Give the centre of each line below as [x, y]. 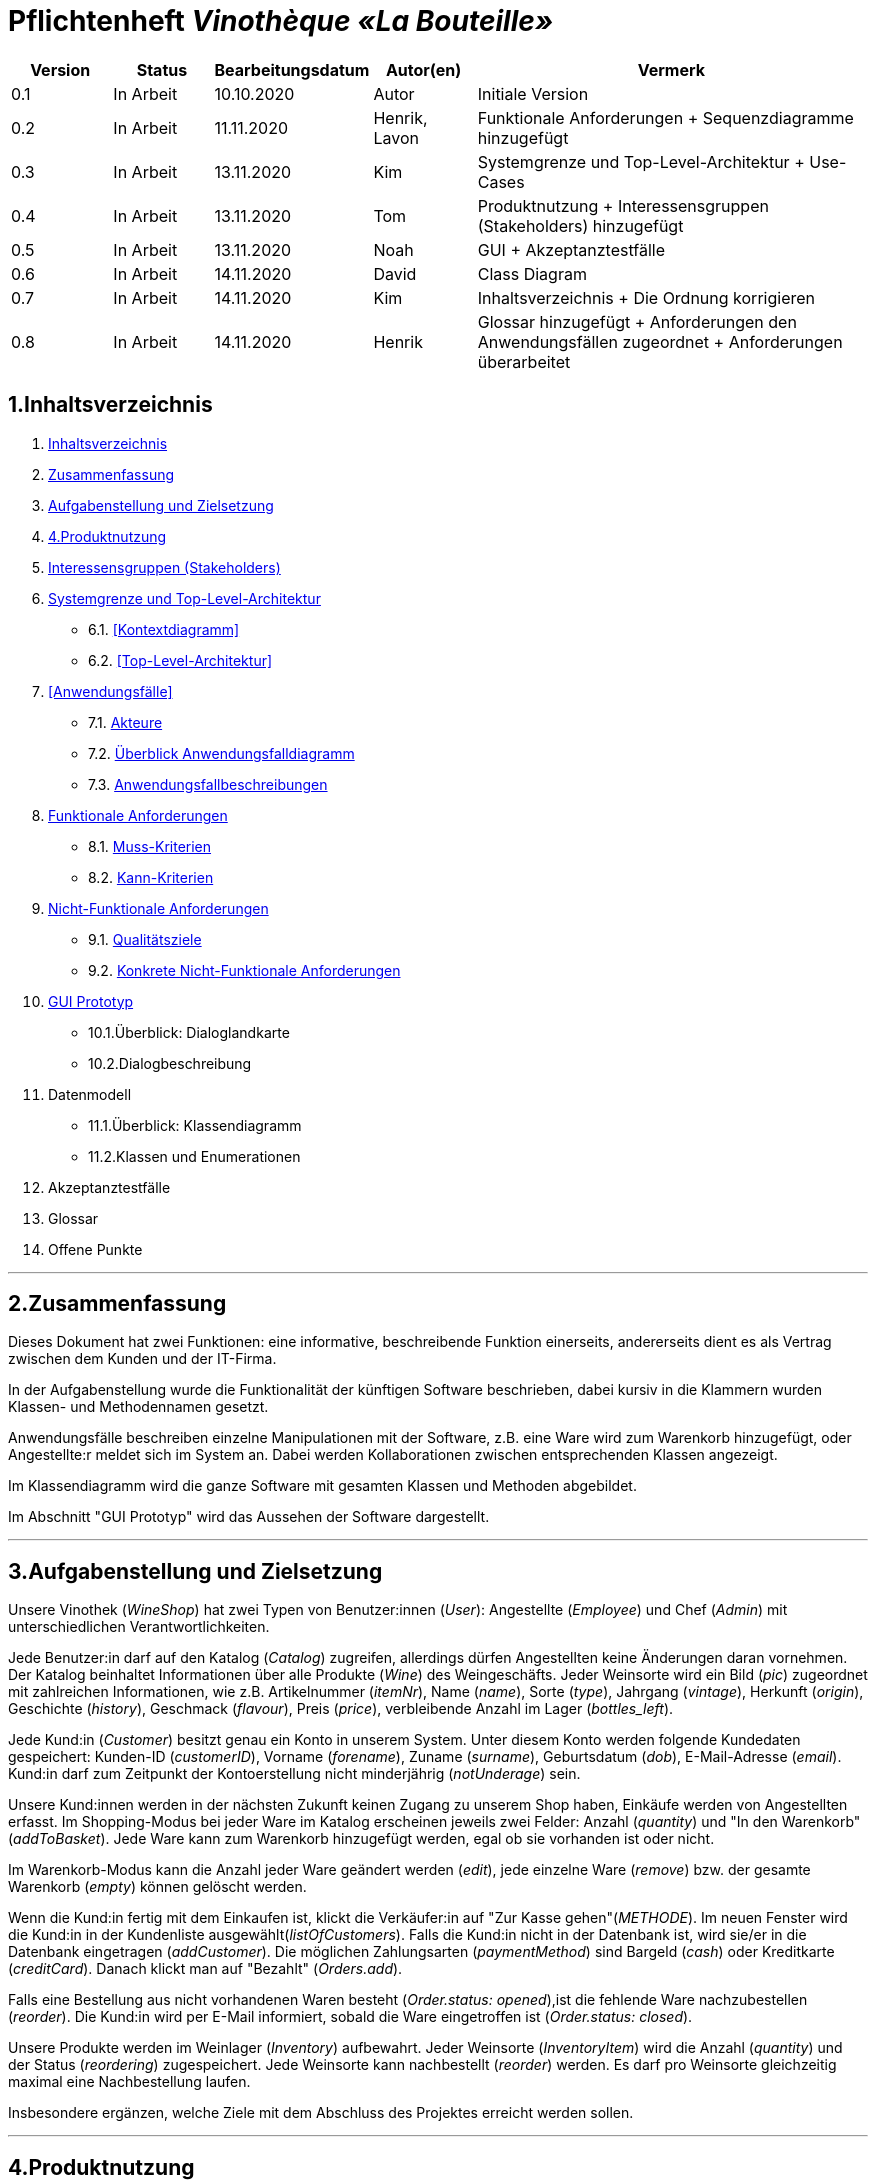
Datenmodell [90, 1094]
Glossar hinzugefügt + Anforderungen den [637, 321]
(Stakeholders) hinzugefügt [580, 225]
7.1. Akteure [125, 722]
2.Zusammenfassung [117, 1304]
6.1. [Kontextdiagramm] [164, 629]
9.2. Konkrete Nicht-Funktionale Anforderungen [244, 970]
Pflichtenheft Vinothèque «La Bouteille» [281, 21]
